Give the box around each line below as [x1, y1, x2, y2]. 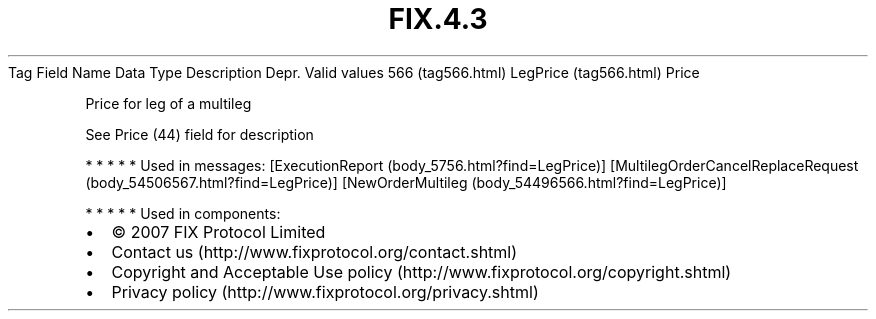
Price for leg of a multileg [85, 94, 252, 112]
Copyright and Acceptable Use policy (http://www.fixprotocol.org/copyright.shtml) [111, 261, 732, 282]
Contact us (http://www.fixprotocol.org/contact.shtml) [111, 241, 518, 262]
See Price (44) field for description [85, 125, 314, 143]
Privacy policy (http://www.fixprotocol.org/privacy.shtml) [111, 281, 539, 302]
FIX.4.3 [388, 2, 488, 36]
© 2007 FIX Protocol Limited [111, 221, 326, 242]
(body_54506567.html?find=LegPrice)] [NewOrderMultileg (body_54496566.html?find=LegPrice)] [85, 173, 727, 191]
